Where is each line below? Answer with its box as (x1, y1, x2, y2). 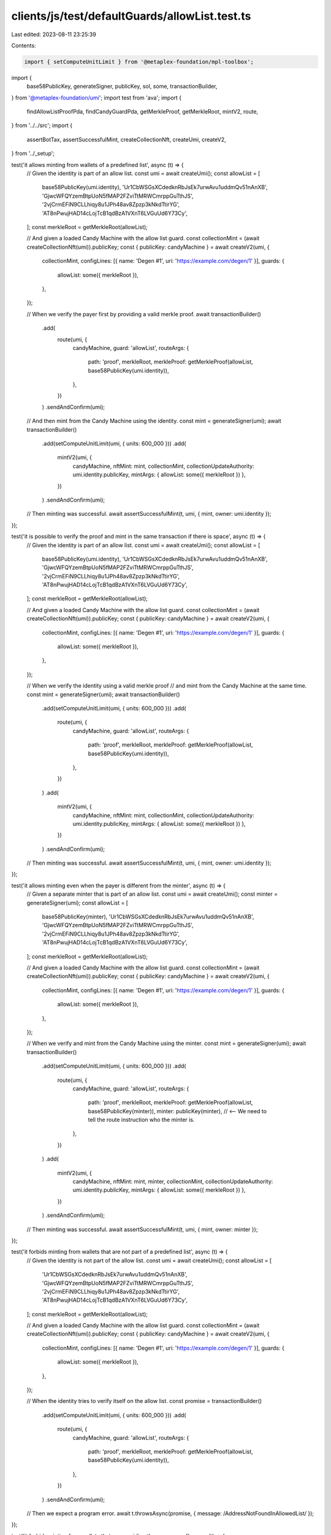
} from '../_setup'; (11, 150, 55, 157)
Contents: (11, 42, 36, 49)
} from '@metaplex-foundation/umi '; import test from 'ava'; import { (11, 94, 182, 101)
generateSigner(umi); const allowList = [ (26, 899, 129, 906)
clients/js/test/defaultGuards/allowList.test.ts (11, 9, 251, 23)
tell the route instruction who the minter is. (88, 1116, 195, 1124)
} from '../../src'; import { (11, 122, 73, 129)
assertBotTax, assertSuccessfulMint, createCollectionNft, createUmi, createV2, (26, 136, 226, 143)
